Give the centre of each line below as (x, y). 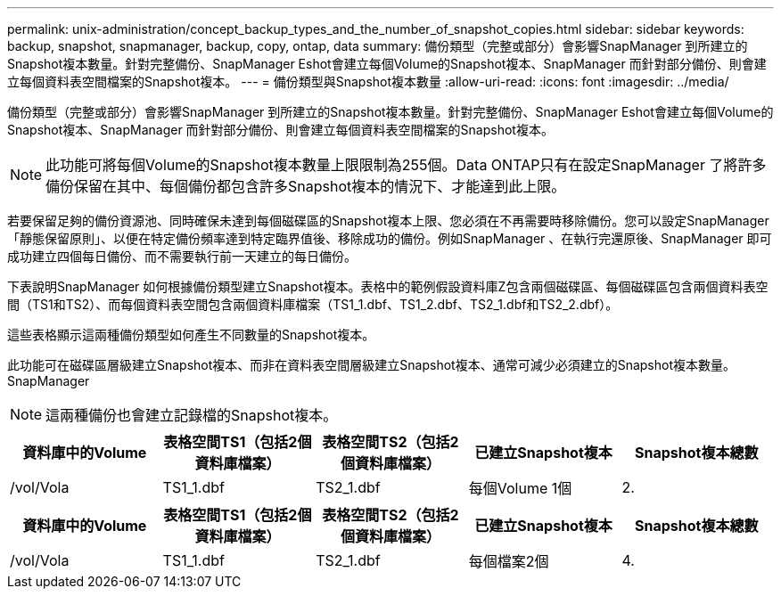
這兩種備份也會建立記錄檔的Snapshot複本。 (192, 415)
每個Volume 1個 (520, 488)
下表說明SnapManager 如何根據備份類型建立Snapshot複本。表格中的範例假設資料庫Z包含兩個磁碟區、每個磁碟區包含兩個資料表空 (388, 286)
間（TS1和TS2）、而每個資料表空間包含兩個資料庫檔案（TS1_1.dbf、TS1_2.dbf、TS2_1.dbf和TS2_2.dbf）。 (313, 304)
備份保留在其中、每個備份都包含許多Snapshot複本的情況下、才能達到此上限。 (306, 186)
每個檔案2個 (509, 561)
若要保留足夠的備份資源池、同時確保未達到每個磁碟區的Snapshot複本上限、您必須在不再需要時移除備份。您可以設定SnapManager (388, 220)
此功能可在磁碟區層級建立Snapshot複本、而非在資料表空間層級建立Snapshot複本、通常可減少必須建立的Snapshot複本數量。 (371, 365)
